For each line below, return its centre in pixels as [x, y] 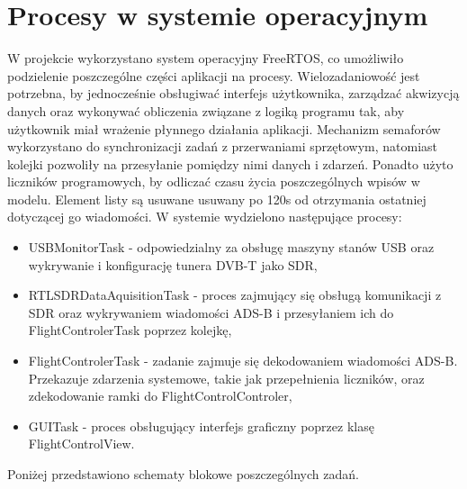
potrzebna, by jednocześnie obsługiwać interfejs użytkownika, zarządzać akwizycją [233, 93]
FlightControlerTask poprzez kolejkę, [130, 330]
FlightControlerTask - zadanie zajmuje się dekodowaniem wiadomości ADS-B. [243, 361]
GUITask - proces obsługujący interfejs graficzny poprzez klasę [201, 426]
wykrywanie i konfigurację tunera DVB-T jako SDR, [173, 264]
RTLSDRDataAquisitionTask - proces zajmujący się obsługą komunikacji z [235, 295]
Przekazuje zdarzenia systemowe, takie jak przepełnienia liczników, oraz [226, 378]
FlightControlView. [81, 444]
